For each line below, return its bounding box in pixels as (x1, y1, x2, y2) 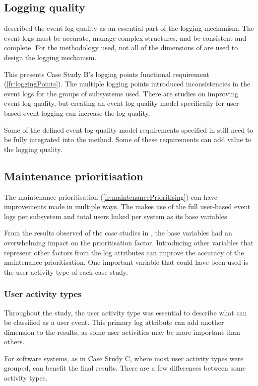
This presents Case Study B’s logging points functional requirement (4, 69, 209, 79)
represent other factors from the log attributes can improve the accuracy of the (4, 247, 244, 257)
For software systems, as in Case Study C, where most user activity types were (4, 353, 244, 363)
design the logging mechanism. (4, 52, 97, 62)
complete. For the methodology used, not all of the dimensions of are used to (4, 42, 238, 53)
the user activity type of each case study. (4, 266, 128, 277)
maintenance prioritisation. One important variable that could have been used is (4, 257, 248, 267)
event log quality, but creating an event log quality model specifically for (4, 98, 224, 108)
